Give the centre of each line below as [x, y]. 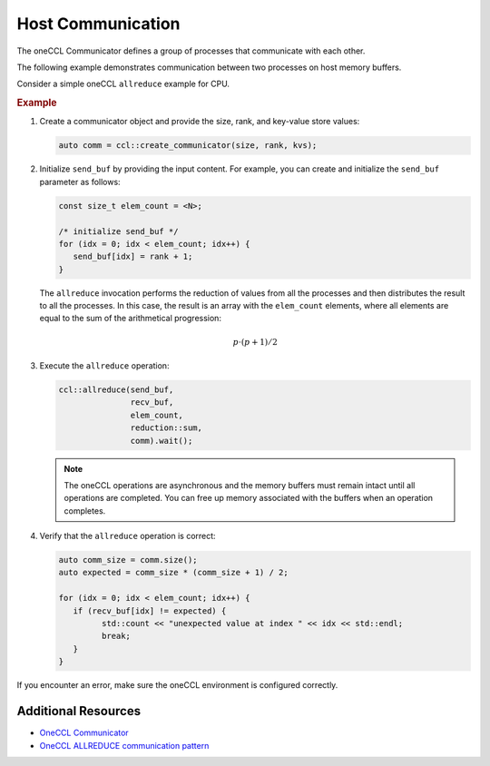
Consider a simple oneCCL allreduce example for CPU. [123, 84]
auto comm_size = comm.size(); [128, 560]
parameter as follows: [80, 182]
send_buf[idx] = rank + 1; [133, 257]
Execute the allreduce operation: [104, 366]
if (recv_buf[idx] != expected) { [150, 611]
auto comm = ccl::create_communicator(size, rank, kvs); [188, 146]
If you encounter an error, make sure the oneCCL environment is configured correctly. [177, 685]
